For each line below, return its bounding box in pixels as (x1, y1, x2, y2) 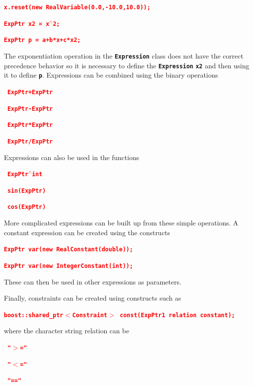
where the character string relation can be (4, 325, 129, 336)
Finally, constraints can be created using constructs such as (4, 293, 181, 303)
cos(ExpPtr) (7, 203, 46, 211)
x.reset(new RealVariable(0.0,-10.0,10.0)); (4, 4, 151, 11)
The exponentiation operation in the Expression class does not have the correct (4, 50, 244, 61)
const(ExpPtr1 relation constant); (119, 311, 235, 319)
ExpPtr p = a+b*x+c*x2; (4, 37, 81, 44)
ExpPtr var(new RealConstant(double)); (4, 246, 133, 253)
